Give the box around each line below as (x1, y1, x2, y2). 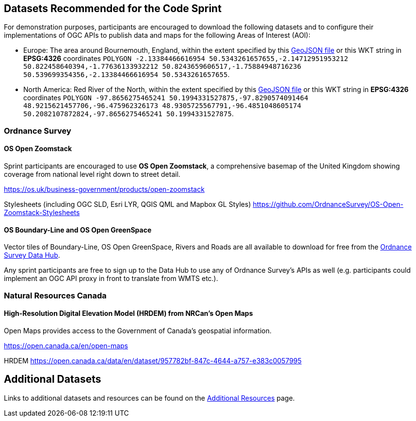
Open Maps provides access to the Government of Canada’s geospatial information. (4, 326, 272, 335)
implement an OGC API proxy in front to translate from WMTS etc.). (4, 274, 218, 283)
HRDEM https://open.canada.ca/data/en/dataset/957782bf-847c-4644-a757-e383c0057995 (4, 356, 302, 365)
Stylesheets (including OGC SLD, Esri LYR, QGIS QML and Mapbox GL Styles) (4, 200, 251, 209)
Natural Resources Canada (4, 290, 107, 300)
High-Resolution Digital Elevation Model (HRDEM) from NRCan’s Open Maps (4, 309, 253, 318)
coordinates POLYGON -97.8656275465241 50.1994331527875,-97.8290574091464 (23, 94, 308, 102)
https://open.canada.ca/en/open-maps (4, 341, 128, 350)
